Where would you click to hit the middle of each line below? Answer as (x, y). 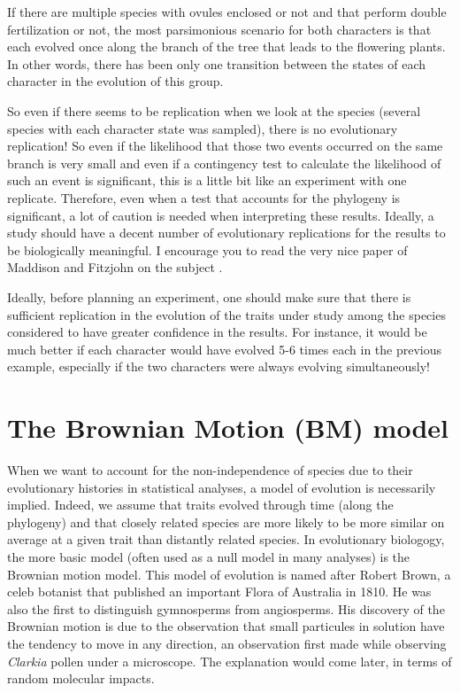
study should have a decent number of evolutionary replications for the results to (226, 233)
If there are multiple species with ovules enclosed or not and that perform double (227, 12)
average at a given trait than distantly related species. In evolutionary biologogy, (226, 539)
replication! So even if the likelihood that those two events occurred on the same (225, 146)
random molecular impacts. (81, 678)
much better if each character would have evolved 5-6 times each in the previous (225, 349)
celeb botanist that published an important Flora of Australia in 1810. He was (219, 592)
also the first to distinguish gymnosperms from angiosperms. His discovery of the (226, 608)
